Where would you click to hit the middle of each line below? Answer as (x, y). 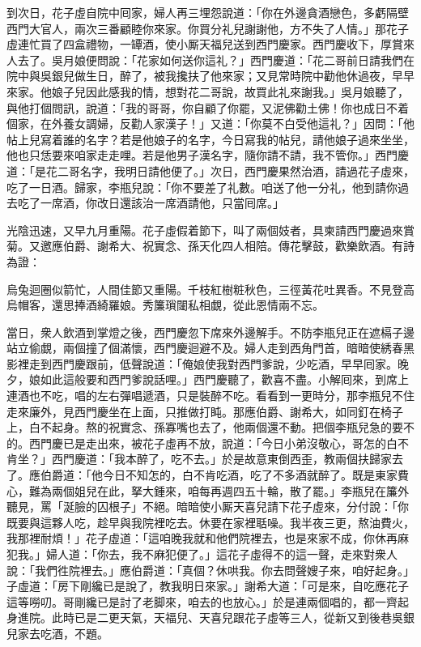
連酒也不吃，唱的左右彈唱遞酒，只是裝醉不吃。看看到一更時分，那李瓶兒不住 (210, 396)
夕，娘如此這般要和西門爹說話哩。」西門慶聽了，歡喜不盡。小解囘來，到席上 (208, 379)
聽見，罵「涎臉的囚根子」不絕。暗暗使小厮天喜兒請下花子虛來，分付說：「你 (208, 507)
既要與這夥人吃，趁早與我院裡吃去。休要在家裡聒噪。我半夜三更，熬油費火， (210, 522)
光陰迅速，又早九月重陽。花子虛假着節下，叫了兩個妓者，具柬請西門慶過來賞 (210, 230)
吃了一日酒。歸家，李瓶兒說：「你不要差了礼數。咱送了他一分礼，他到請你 (202, 187)
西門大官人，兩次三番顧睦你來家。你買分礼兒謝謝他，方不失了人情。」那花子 (208, 28)
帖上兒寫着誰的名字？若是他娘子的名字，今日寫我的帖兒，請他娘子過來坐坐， (210, 139)
